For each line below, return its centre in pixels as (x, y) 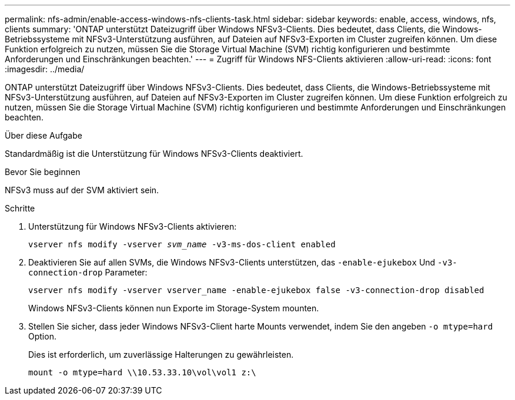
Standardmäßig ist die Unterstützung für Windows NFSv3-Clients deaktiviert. (154, 154)
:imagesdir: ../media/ (45, 69)
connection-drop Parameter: (88, 272)
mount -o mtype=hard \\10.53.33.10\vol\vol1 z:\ (142, 372)
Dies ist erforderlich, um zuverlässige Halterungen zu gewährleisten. (161, 354)
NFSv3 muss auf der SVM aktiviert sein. (82, 190)
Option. (42, 336)
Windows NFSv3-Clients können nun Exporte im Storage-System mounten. (174, 308)
